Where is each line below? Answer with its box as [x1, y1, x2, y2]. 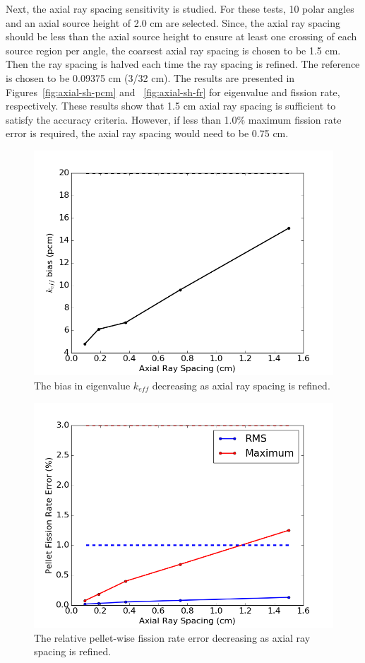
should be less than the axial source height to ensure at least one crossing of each [6, 29, 357, 44]
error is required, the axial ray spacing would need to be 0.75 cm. [6, 126, 289, 141]
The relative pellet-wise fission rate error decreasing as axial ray [34, 630, 311, 645]
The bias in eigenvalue [34, 377, 131, 392]
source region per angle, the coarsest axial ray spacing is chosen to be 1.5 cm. [6, 42, 341, 57]
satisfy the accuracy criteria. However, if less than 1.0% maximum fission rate [6, 112, 342, 127]
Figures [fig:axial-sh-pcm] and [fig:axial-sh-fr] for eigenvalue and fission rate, [6, 84, 340, 99]
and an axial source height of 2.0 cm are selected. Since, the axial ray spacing [6, 15, 340, 30]
